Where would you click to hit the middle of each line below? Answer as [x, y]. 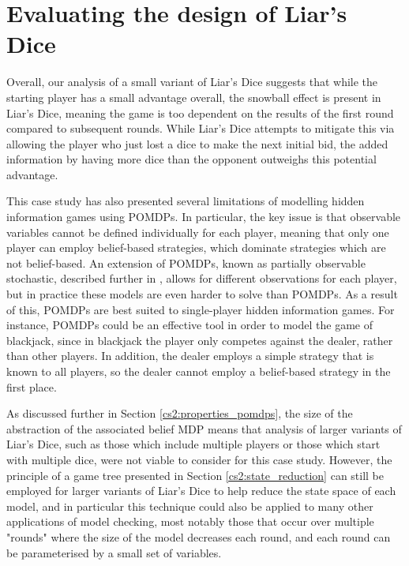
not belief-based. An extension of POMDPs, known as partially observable [186, 262]
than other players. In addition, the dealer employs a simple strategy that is [190, 356]
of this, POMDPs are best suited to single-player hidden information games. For [201, 309]
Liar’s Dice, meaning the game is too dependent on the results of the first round [200, 112]
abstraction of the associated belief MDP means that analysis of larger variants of [204, 428]
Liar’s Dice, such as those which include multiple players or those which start [193, 444]
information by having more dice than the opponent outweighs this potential [191, 159]
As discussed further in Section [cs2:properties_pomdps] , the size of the [180, 413]
